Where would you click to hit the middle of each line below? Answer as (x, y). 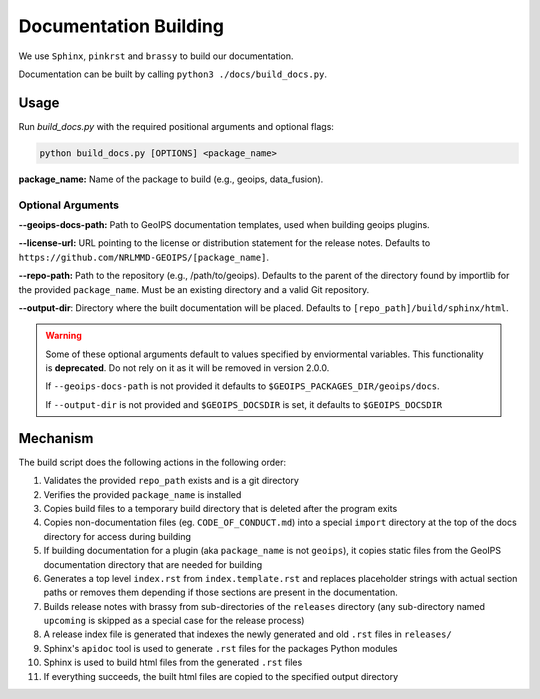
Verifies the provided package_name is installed (142, 494)
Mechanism (56, 438)
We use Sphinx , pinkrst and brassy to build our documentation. (156, 56)
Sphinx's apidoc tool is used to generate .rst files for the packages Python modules (220, 648)
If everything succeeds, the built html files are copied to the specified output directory (221, 676)
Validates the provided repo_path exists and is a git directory (171, 481)
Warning (63, 336)
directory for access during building (117, 536)
